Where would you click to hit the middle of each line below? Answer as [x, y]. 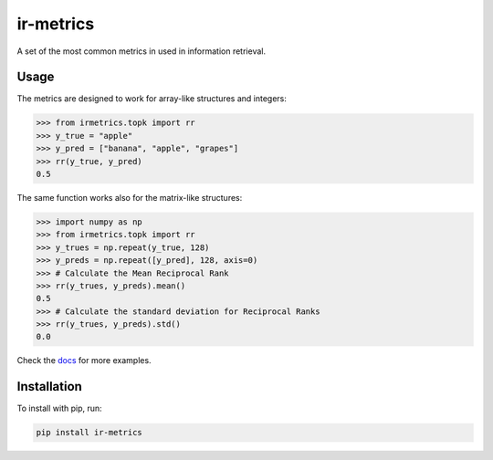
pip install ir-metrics [89, 433]
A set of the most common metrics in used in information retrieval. [142, 51]
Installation [49, 387]
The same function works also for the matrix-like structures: [130, 197]
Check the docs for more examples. [84, 361]
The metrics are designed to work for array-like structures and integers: [152, 99]
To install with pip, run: [59, 408]
